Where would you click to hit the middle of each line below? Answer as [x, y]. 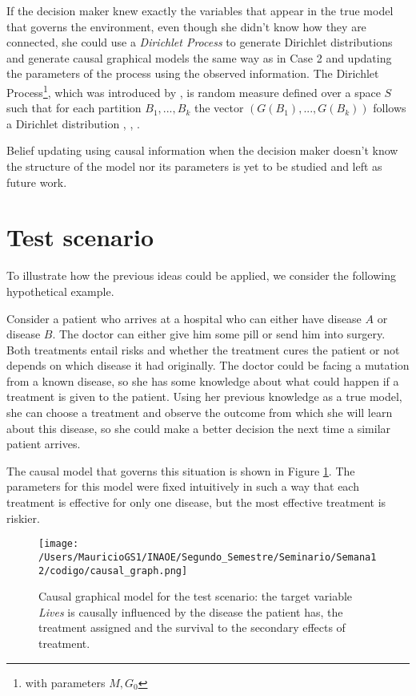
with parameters [65, 682]
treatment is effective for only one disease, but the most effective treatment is [196, 502]
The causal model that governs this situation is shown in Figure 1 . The [181, 470]
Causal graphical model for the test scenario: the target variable [196, 596]
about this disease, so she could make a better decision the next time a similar [199, 428]
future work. [37, 182]
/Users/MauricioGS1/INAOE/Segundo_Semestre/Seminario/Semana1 [208, 557]
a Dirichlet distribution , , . [73, 123]
